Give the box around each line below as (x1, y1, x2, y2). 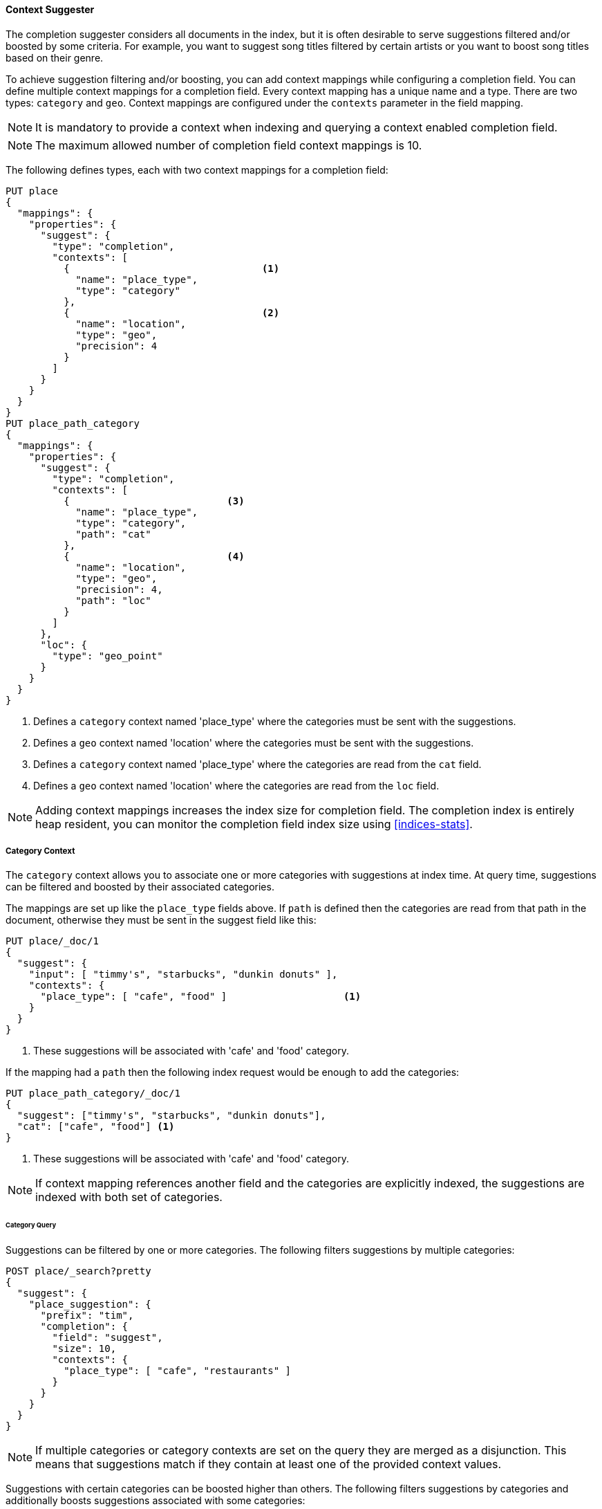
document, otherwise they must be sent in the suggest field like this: (6, 914, 317, 926)
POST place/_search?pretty (6, 1265, 151, 1277)
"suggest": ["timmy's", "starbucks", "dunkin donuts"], (17, 1110, 326, 1122)
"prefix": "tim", (40, 1310, 134, 1321)
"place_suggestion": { (28, 1299, 151, 1310)
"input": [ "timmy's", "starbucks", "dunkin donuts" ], (28, 969, 338, 980)
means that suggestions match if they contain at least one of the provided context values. (35, 1457, 502, 1472)
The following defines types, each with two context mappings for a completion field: (6, 163, 388, 176)
